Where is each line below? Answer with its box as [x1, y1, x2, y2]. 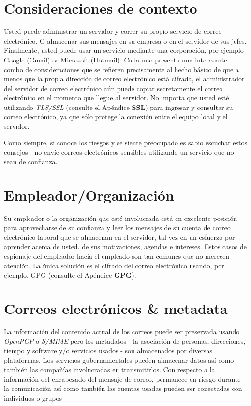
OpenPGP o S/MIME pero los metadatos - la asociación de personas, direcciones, [4, 336, 246, 346]
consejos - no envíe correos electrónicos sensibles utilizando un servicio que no [4, 147, 234, 157]
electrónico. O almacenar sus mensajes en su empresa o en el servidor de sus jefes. [4, 35, 247, 46]
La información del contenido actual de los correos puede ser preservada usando [4, 326, 240, 336]
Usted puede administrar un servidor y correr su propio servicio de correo [4, 26, 222, 36]
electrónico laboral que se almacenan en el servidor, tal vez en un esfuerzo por [4, 232, 235, 242]
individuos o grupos [4, 393, 62, 403]
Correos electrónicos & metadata [4, 298, 228, 318]
